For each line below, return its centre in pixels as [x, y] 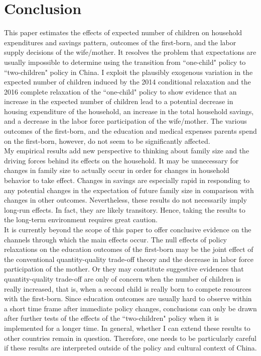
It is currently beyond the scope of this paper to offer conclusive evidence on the [128, 229]
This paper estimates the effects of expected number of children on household [123, 32]
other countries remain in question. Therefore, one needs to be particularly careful [130, 338]
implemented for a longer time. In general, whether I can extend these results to [127, 328]
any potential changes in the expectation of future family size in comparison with [129, 190]
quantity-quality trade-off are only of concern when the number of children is [122, 278]
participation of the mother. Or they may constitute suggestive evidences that [124, 269]
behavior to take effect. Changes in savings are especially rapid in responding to [127, 180]
